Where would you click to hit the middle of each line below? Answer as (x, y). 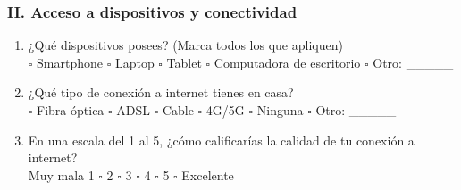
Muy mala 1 (61, 174)
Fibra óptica (71, 110)
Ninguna (280, 110)
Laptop (134, 62)
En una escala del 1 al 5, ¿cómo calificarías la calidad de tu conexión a (221, 140)
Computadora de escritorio (287, 62)
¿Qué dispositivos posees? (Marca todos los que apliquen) (185, 45)
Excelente (208, 174)
